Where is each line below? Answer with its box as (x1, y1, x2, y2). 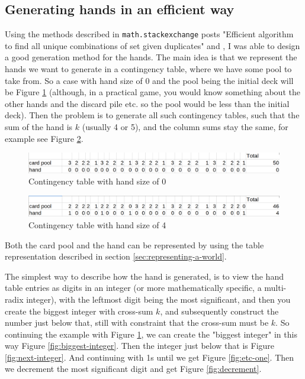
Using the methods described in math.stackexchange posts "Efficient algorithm (5, 28, 294, 40)
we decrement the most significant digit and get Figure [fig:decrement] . (5, 362, 262, 375)
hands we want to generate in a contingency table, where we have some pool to (5, 63, 292, 75)
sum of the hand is (5, 121, 73, 133)
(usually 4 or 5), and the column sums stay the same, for (82, 121, 288, 133)
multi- (264, 281, 287, 294)
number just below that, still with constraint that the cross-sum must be (5, 316, 269, 329)
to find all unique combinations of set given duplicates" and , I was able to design (5, 39, 300, 51)
